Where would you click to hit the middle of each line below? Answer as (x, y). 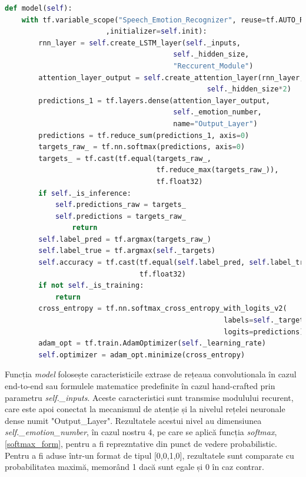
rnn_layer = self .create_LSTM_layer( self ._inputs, (139, 43)
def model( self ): (39, 8)
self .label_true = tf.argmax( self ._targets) (127, 251)
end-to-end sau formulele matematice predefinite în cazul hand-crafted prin (140, 386)
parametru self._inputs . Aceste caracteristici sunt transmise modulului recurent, (149, 397)
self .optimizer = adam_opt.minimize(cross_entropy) (142, 355)
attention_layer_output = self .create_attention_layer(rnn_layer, (171, 78)
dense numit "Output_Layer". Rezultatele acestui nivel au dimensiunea (133, 420)
